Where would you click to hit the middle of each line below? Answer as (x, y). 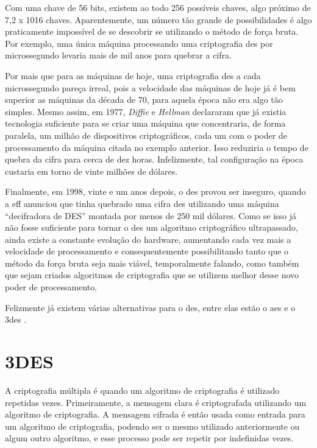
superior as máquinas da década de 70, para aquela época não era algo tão (144, 100)
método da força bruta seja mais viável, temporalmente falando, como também (152, 263)
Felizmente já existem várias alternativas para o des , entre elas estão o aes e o (150, 307)
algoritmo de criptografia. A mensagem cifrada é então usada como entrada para (155, 414)
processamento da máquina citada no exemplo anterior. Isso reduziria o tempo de (157, 147)
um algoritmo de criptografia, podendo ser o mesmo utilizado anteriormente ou (152, 426)
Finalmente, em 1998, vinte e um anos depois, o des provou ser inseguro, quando (155, 191)
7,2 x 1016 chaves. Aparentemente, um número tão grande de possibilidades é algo (158, 19)
